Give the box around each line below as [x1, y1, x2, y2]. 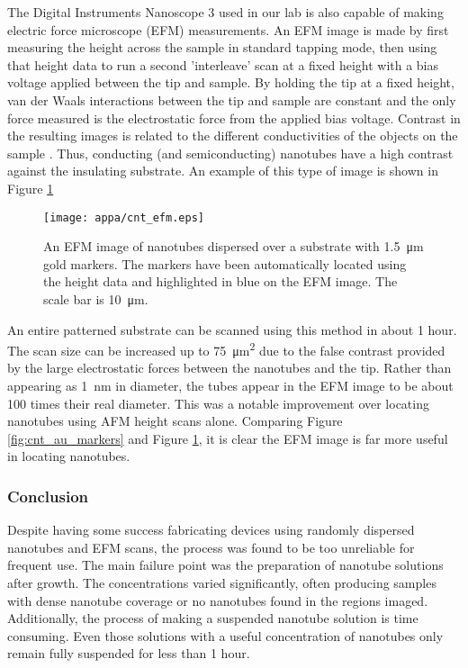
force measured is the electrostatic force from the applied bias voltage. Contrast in [7, 108, 461, 127]
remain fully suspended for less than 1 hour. [7, 644, 250, 663]
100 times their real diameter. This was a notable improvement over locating [7, 393, 429, 412]
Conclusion [7, 484, 88, 507]
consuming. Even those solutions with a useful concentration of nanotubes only [7, 626, 444, 645]
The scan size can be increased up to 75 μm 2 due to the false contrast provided [7, 339, 445, 359]
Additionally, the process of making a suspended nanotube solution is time [7, 609, 418, 627]
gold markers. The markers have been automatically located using [43, 254, 407, 273]
